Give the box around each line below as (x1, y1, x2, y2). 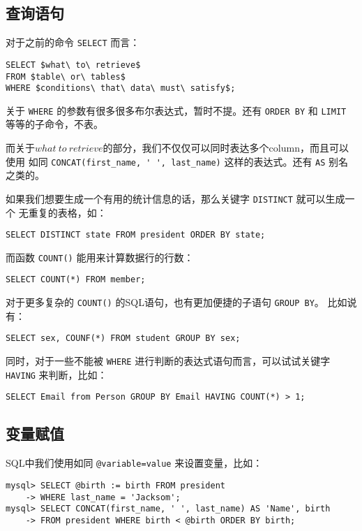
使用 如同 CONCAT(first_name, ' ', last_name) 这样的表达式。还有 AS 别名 (6, 154, 349, 168)
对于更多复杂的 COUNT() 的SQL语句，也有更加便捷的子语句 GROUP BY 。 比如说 (6, 295, 357, 310)
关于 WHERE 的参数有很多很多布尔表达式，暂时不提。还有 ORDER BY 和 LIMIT (6, 103, 347, 117)
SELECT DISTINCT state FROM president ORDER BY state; (6, 230, 266, 240)
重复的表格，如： (28, 205, 107, 219)
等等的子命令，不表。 (6, 117, 103, 131)
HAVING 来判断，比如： (6, 367, 107, 381)
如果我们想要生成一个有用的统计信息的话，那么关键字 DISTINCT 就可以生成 (6, 191, 345, 205)
